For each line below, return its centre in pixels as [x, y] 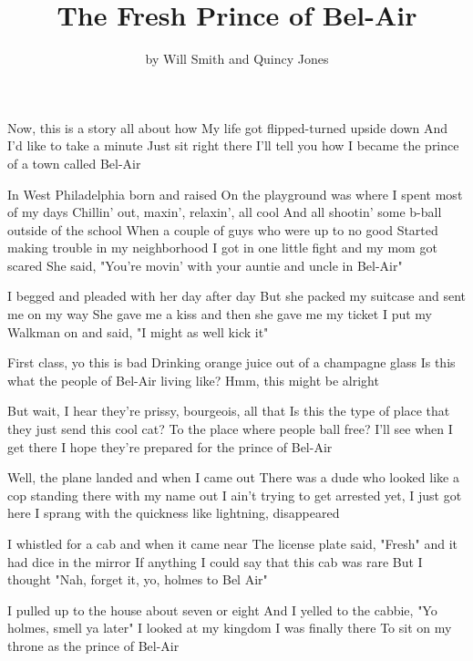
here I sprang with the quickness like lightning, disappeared [174, 513]
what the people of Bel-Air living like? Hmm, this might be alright [193, 380]
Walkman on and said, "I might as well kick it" [138, 331]
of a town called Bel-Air [74, 163]
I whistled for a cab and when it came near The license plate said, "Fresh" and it [233, 543]
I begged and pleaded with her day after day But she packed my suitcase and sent [236, 296]
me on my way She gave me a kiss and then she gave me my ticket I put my [220, 314]
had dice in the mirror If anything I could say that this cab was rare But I [215, 561]
